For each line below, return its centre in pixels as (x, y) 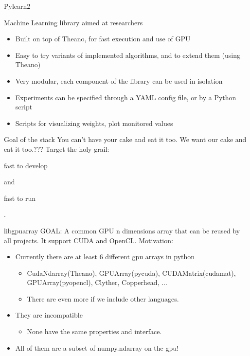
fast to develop (26, 165)
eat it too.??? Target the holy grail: (57, 149)
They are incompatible (49, 315)
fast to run (20, 198)
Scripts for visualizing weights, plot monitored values (94, 123)
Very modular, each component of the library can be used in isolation (119, 80)
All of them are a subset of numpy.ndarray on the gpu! (97, 347)
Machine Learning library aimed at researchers (73, 22)
